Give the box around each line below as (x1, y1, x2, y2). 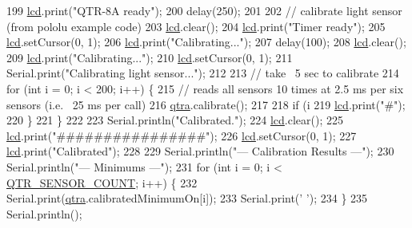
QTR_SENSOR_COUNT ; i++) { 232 (6, 174, 198, 191)
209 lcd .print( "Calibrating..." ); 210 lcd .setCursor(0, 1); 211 (6, 49, 293, 65)
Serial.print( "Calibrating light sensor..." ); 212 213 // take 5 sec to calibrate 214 (6, 65, 399, 81)
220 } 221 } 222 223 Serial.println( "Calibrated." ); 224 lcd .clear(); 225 (6, 112, 343, 128)
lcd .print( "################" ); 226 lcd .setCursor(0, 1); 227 (6, 127, 357, 143)
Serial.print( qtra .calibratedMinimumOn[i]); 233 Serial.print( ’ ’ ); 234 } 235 (6, 190, 368, 206)
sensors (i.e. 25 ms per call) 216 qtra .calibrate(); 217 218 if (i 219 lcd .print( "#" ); (6, 96, 406, 112)
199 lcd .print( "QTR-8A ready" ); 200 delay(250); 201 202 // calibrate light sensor (6, 2, 402, 18)
